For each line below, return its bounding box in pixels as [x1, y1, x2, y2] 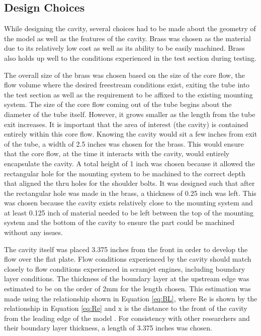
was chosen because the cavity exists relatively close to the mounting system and [4, 197, 253, 208]
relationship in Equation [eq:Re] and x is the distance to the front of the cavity [4, 303, 247, 313]
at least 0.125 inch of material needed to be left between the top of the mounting [4, 207, 253, 217]
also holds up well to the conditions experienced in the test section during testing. [4, 52, 256, 63]
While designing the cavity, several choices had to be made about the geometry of [4, 23, 256, 34]
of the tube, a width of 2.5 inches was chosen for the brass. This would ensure [4, 138, 244, 149]
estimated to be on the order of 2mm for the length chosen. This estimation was [4, 283, 251, 294]
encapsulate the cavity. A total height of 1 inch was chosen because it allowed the [4, 158, 255, 168]
